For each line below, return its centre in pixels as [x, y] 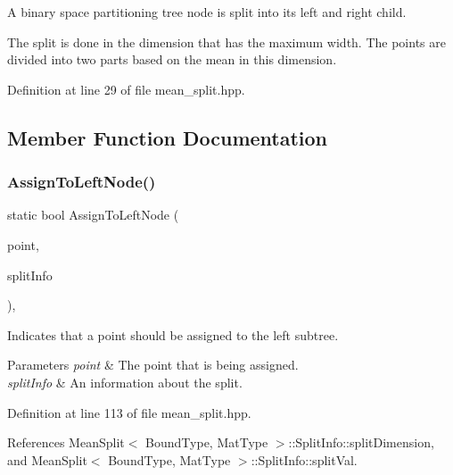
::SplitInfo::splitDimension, [361, 442]
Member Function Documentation [168, 137]
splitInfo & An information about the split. [125, 382]
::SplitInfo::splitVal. [304, 459]
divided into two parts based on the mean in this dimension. [172, 59]
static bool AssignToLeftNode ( [93, 215]
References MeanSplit [66, 442]
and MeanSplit [47, 459]
